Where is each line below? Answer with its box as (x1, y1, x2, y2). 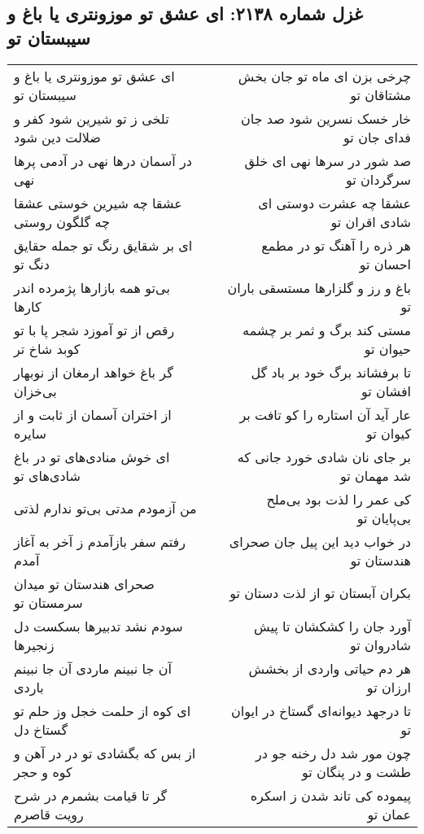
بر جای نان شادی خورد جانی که (237, 447, 411, 466)
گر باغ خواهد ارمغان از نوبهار (14, 362, 173, 382)
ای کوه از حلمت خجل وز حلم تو (14, 701, 191, 720)
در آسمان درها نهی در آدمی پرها (14, 151, 192, 170)
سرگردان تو (345, 169, 411, 189)
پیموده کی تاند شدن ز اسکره (250, 785, 411, 805)
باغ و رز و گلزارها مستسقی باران (227, 277, 411, 297)
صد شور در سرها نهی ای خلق (244, 151, 411, 170)
